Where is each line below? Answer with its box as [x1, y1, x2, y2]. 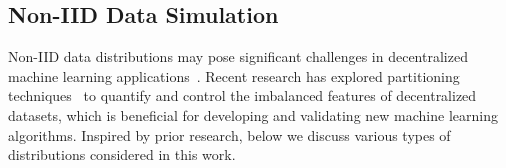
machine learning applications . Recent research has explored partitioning [8, 65, 460, 86]
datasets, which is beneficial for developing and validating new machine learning [8, 104, 498, 125]
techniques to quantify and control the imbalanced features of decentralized [8, 85, 477, 106]
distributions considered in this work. [8, 144, 236, 165]
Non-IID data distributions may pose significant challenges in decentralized [8, 46, 468, 67]
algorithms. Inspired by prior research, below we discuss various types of [8, 124, 451, 145]
